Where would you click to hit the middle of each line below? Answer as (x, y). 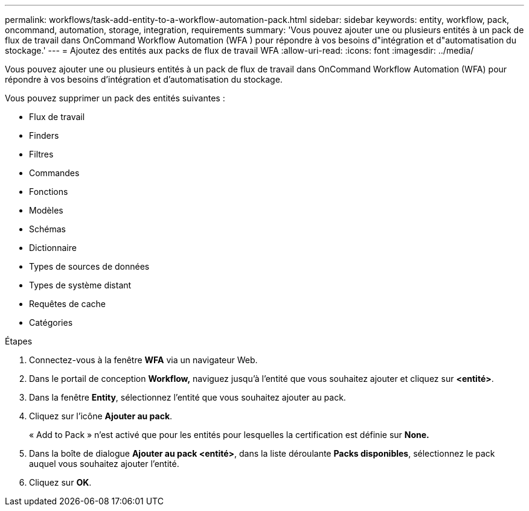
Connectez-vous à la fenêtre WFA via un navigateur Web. (143, 360)
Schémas (47, 229)
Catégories (51, 322)
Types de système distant (80, 285)
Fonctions (49, 192)
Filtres (41, 154)
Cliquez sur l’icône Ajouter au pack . (101, 416)
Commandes (54, 173)
